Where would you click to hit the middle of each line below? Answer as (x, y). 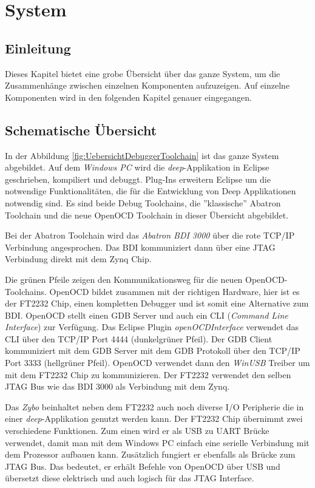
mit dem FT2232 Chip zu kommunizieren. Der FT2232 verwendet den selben (148, 374)
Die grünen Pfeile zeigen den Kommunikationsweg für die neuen (124, 279)
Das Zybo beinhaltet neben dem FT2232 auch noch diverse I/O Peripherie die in (154, 406)
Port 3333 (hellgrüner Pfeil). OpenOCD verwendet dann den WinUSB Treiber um (157, 363)
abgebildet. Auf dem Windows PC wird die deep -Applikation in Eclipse (137, 167)
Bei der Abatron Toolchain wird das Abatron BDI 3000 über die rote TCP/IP (150, 235)
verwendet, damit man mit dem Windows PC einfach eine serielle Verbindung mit (157, 442)
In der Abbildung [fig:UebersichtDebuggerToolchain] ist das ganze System (142, 155)
